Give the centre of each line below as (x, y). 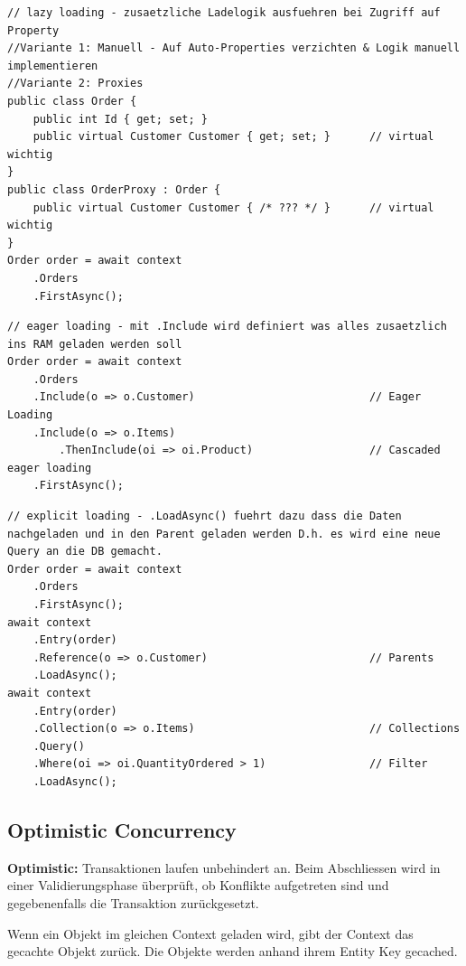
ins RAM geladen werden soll (95, 344)
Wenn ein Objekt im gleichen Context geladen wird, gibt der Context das (210, 933)
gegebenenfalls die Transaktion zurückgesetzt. (133, 902)
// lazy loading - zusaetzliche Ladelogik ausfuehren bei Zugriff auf (224, 13)
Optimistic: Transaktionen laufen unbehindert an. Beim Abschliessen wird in (224, 867)
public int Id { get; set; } (120, 119)
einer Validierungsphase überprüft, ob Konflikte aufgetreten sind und (198, 885)
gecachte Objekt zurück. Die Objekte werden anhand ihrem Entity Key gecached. (233, 951)
